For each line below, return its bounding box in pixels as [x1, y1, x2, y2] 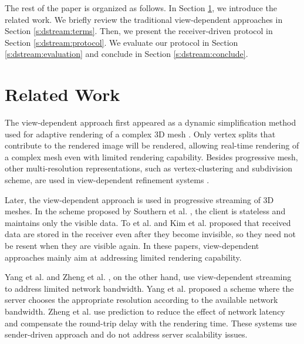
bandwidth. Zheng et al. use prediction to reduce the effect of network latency [5, 305, 285, 317]
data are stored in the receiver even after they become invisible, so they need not [5, 228, 296, 240]
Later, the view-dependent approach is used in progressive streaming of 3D [5, 193, 274, 205]
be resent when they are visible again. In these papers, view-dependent [5, 240, 259, 252]
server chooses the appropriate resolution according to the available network [5, 294, 278, 306]
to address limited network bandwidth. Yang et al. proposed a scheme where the [5, 282, 294, 294]
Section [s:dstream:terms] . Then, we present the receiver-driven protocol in [5, 25, 273, 37]
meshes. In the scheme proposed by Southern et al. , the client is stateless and [5, 205, 286, 217]
